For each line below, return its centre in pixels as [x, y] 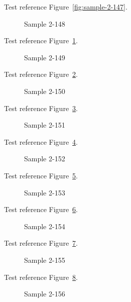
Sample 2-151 [45, 125]
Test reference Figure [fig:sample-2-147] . [66, 7]
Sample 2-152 [45, 159]
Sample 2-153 [45, 192]
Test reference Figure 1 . [41, 40]
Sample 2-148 [45, 23]
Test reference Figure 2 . [41, 74]
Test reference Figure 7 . [41, 243]
